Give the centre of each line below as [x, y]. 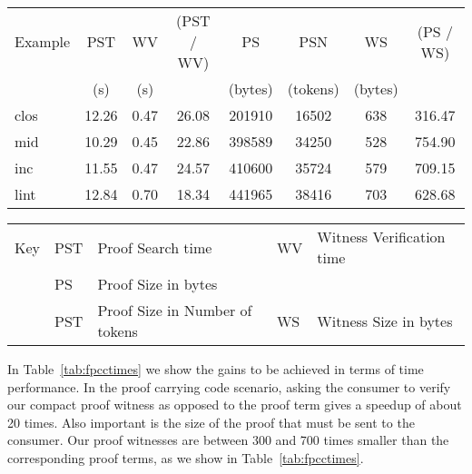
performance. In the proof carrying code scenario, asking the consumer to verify [229, 386]
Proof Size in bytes [157, 284]
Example [43, 41]
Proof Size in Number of [175, 310]
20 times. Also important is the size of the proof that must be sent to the [211, 422]
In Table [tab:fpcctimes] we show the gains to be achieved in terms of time [216, 369]
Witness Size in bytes [385, 321]
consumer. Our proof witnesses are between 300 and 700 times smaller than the [228, 440]
